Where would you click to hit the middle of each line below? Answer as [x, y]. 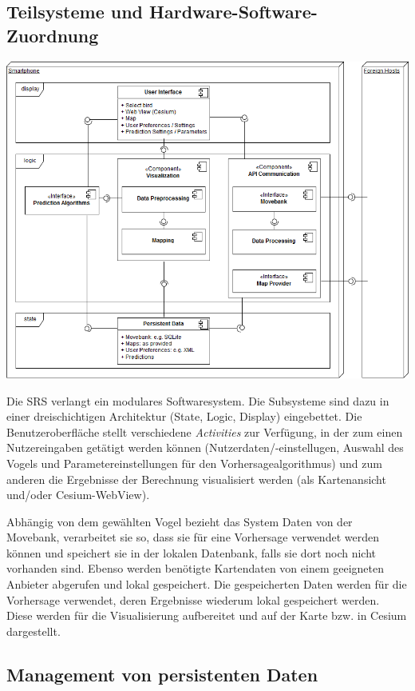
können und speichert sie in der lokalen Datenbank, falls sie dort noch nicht [192, 552]
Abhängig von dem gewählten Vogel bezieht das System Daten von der [180, 521]
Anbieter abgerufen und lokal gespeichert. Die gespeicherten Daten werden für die [207, 584]
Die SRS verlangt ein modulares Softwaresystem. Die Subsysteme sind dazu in [198, 400]
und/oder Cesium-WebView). [78, 495]
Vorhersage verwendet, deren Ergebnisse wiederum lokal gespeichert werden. [193, 599]
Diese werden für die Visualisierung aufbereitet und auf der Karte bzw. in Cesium [207, 615]
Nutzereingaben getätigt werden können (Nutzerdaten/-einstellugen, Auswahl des [205, 447]
